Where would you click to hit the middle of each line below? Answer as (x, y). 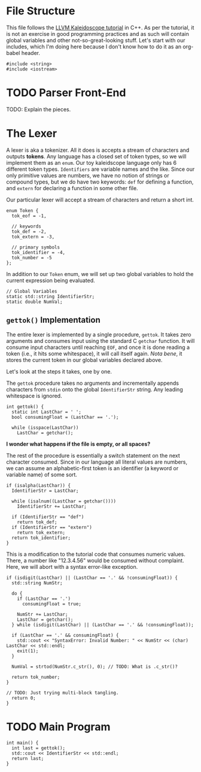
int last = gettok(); (39, 748)
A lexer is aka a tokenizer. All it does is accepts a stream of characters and (98, 150)
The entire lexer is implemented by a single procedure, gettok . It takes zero (99, 334)
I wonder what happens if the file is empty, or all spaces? (78, 444)
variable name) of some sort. (42, 474)
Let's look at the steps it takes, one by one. (59, 371)
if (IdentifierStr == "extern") (52, 527)
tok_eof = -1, (29, 216)
